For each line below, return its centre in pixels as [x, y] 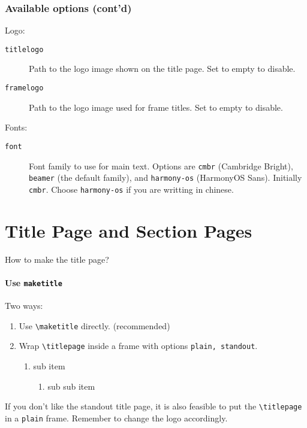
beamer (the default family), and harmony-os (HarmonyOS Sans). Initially [165, 177]
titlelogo [24, 49]
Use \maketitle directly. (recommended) [94, 325]
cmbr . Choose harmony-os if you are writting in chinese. [131, 189]
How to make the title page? [57, 259]
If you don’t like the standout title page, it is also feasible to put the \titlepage [153, 406]
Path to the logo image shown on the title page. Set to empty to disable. [162, 69]
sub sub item [71, 386]
